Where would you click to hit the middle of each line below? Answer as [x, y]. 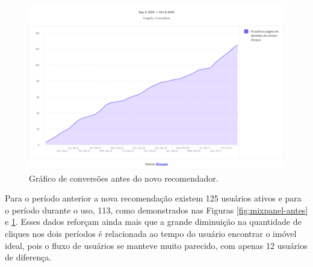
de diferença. [28, 257]
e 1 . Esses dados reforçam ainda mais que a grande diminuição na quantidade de [153, 222]
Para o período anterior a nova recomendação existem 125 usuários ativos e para [153, 198]
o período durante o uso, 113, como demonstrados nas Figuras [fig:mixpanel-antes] [156, 210]
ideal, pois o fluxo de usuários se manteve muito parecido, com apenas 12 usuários [156, 245]
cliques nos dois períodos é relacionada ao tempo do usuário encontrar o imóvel [151, 234]
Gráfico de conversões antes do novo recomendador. [124, 178]
